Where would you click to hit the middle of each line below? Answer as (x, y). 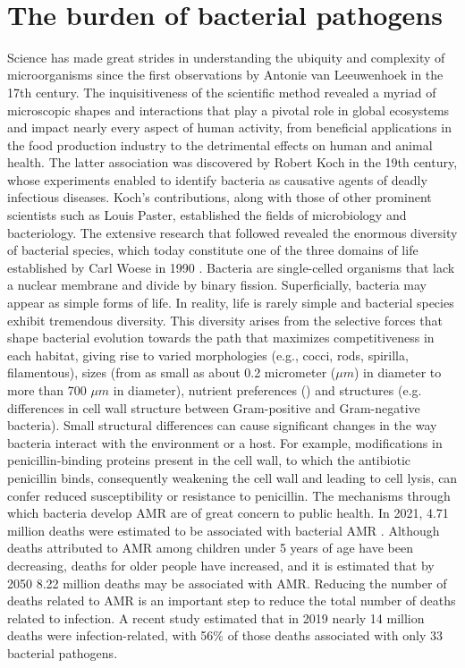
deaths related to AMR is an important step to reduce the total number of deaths (232, 600)
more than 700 (47, 390)
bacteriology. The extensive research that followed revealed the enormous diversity (232, 232)
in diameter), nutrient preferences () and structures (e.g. (267, 390)
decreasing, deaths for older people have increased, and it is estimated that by (221, 565)
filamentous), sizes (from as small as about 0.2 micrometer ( (172, 372)
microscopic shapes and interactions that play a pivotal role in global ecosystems (228, 110)
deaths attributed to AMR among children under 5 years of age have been (210, 548)
